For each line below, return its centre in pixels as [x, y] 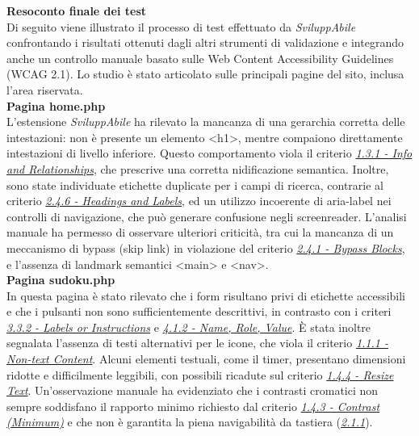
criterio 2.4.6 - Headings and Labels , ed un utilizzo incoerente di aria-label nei [199, 201]
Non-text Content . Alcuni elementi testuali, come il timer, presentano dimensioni [206, 359]
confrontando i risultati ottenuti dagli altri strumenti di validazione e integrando [205, 42]
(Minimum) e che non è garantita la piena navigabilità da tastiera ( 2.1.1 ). [190, 422]
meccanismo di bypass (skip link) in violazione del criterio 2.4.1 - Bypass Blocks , [206, 247]
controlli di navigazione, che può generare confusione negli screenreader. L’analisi [207, 216]
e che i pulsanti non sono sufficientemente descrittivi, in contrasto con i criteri [199, 311]
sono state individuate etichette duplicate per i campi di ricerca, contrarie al [195, 184]
